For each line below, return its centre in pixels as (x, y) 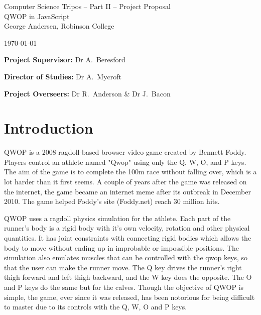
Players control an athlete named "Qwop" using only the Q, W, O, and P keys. (125, 162)
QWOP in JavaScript (37, 16)
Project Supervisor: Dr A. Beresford (65, 60)
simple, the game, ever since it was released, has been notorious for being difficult (129, 297)
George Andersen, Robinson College (59, 26)
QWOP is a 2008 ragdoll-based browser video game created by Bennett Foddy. (125, 152)
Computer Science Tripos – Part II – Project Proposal (87, 6)
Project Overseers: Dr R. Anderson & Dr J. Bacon (87, 93)
